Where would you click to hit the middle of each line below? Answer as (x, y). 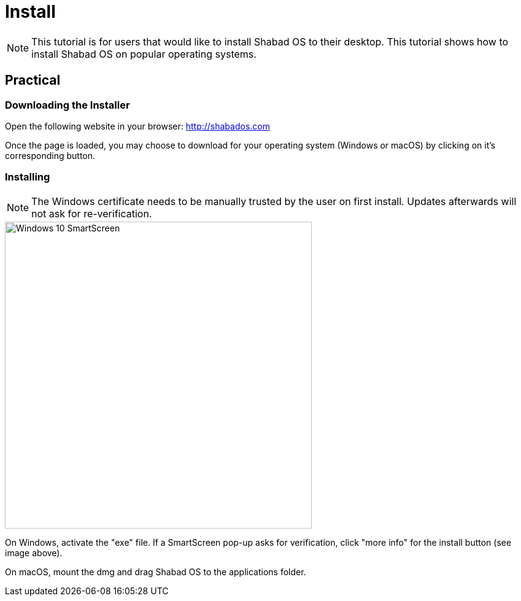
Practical (33, 80)
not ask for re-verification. (92, 213)
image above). (34, 553)
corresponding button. (50, 155)
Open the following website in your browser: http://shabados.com (137, 126)
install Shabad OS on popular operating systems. (144, 54)
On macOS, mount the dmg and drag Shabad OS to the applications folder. (156, 572)
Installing (28, 177)
